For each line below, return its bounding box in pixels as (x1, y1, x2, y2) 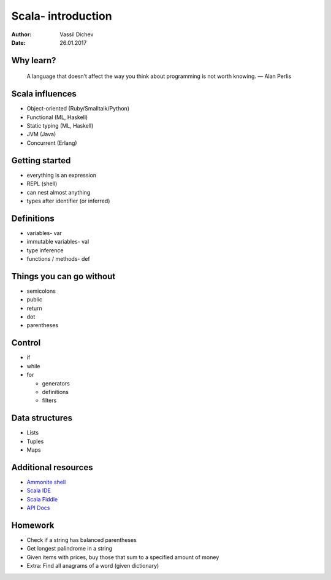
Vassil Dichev (59, 31, 94, 38)
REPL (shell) (26, 180, 58, 187)
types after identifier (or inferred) (26, 197, 110, 204)
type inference (26, 246, 64, 254)
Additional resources (11, 462, 93, 473)
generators (42, 379, 70, 387)
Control (11, 338, 41, 348)
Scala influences (11, 89, 77, 99)
